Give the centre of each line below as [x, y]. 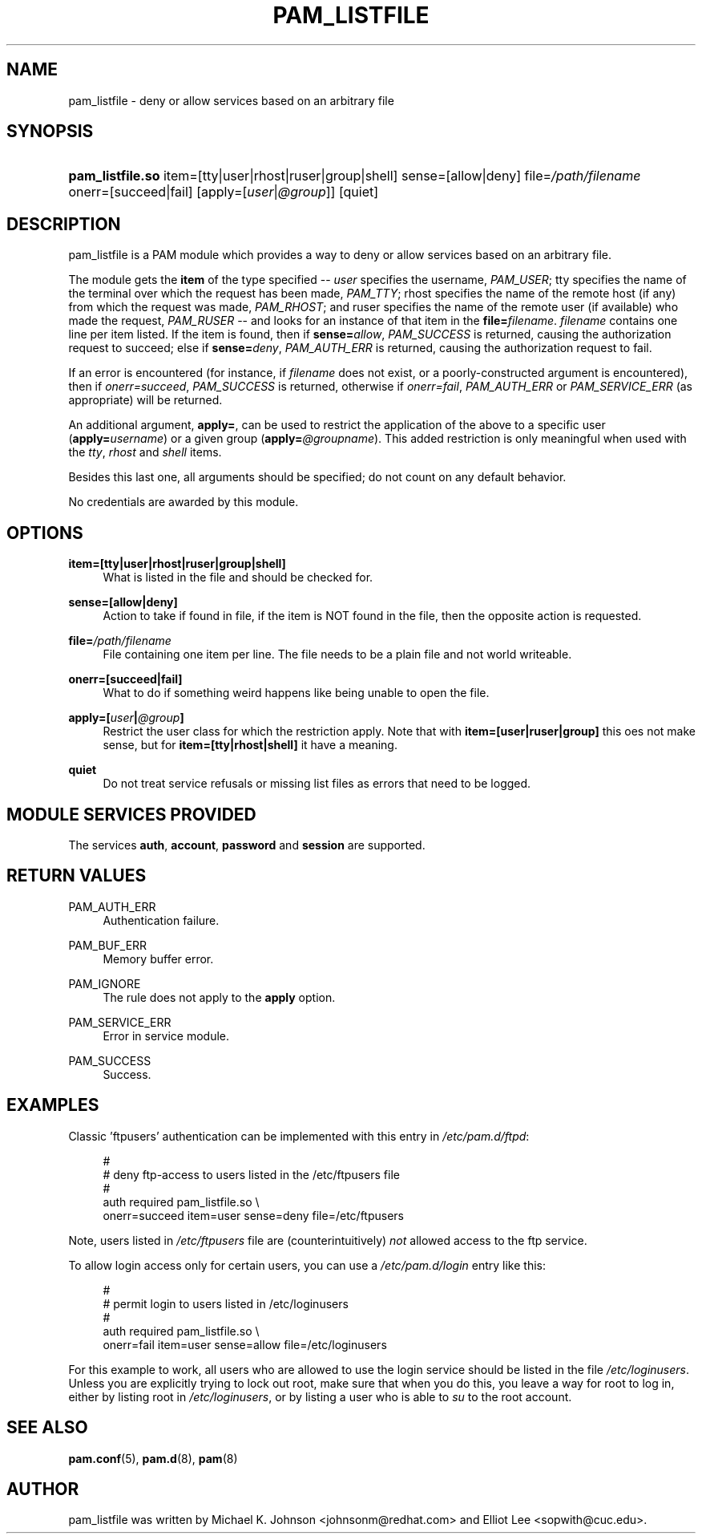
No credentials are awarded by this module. [184, 502]
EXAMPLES [53, 1105]
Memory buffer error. [158, 958]
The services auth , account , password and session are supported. [247, 845]
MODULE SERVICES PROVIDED [131, 814]
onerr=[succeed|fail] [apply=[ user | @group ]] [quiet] [224, 192]
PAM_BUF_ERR [108, 945]
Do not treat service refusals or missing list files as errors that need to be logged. [317, 784]
